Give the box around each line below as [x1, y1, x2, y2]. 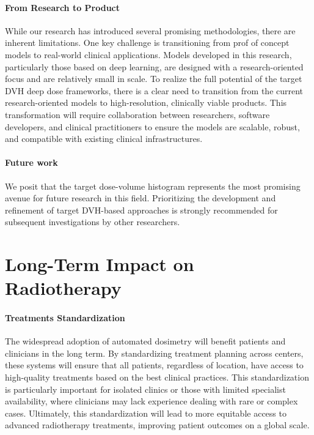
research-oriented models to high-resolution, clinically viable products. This [5, 96, 287, 109]
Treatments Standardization [5, 311, 125, 324]
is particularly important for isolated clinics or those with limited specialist [5, 382, 286, 395]
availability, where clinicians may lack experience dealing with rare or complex [5, 395, 298, 407]
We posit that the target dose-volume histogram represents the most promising [5, 179, 301, 192]
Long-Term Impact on [5, 251, 194, 277]
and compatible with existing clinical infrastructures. [5, 132, 203, 145]
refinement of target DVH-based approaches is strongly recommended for [5, 203, 278, 216]
